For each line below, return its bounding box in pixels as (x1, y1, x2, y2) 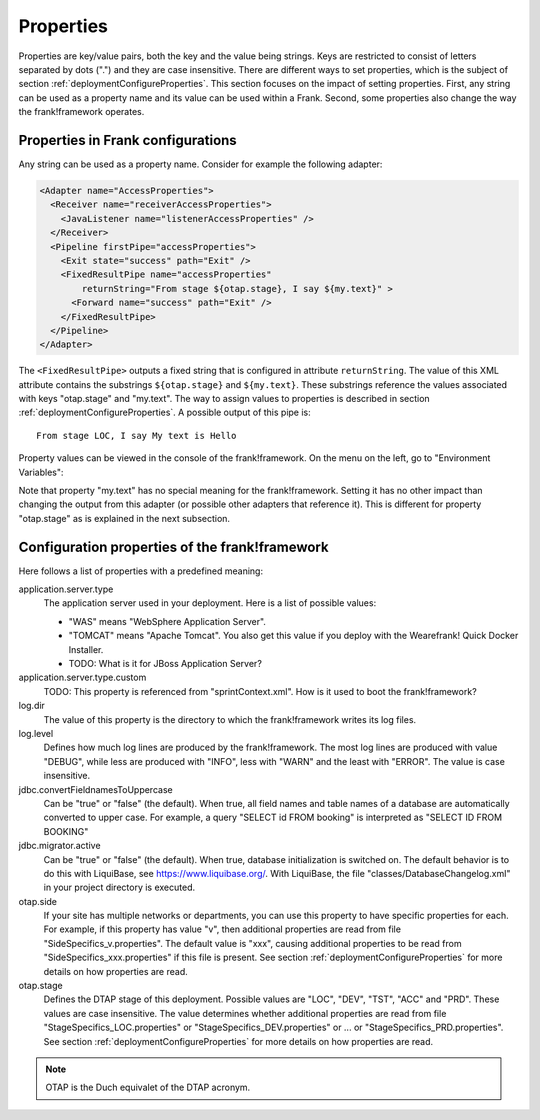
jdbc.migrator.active (18, 840, 101, 852)
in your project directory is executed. (43, 881, 195, 894)
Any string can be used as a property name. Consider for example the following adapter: (18, 158, 383, 170)
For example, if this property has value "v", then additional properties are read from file (43, 923, 402, 935)
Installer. (68, 643, 104, 655)
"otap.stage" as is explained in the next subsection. (18, 512, 230, 524)
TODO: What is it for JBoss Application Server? (68, 658, 262, 670)
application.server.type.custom (18, 671, 147, 684)
